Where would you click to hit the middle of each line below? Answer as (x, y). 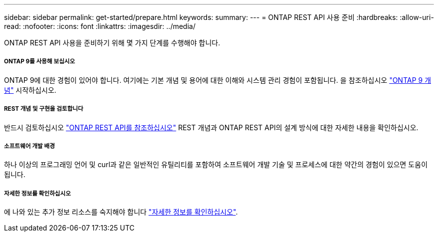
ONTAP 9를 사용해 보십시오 (39, 62)
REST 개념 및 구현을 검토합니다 (44, 109)
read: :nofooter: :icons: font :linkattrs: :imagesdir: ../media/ (100, 26)
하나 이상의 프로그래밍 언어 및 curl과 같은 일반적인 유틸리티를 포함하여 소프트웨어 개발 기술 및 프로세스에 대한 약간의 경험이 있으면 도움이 (216, 165)
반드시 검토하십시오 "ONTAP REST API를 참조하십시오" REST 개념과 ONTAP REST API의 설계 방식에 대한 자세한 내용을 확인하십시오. (211, 127)
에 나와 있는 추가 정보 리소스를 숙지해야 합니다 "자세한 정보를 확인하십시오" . (121, 212)
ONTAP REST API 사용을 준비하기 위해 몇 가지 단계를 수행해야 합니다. (112, 43)
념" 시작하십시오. (30, 90)
